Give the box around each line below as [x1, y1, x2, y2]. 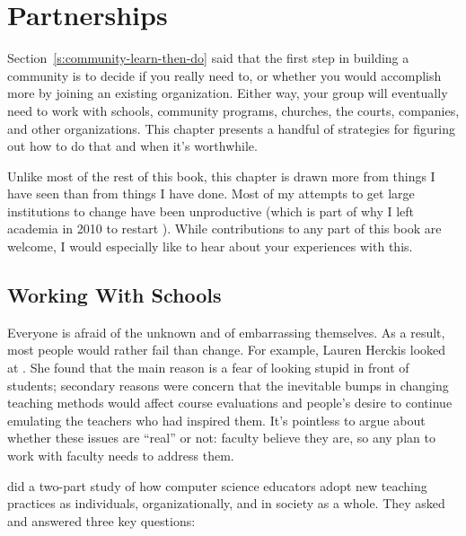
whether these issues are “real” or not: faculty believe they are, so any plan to [7, 428, 435, 447]
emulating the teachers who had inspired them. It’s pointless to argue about [7, 410, 426, 429]
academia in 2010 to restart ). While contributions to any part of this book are [7, 219, 442, 238]
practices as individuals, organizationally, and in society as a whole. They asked [7, 494, 445, 513]
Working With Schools [7, 281, 222, 309]
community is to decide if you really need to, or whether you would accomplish [7, 66, 442, 84]
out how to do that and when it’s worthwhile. [7, 136, 258, 155]
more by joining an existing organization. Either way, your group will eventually [7, 83, 448, 102]
